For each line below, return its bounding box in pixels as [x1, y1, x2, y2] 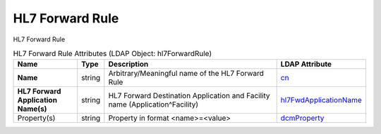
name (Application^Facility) [108, 100, 199, 109]
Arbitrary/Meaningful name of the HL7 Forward [108, 69, 265, 79]
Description [108, 60, 149, 69]
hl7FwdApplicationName [280, 95, 363, 105]
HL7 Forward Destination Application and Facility [108, 91, 270, 101]
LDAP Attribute [280, 60, 332, 69]
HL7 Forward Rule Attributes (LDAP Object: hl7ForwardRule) [13, 49, 212, 59]
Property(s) [17, 113, 56, 123]
